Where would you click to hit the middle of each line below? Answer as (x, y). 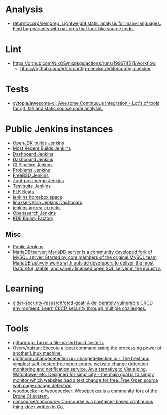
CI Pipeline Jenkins (33, 164)
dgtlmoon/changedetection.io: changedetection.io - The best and (81, 359)
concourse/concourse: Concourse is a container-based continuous (83, 402)
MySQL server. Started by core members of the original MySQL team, (85, 257)
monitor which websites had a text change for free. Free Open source (85, 380)
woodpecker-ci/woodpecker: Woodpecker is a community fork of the (85, 391)
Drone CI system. (31, 396)
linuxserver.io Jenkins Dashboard (47, 202)
